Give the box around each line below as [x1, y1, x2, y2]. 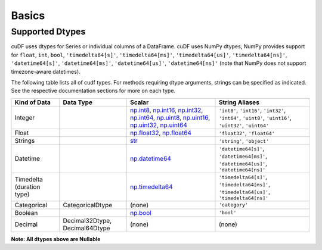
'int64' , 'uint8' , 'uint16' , [218, 113, 292, 121]
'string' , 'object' [218, 136, 270, 145]
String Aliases [218, 98, 259, 107]
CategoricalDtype [63, 201, 113, 209]
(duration [14, 183, 41, 191]
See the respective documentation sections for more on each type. [11, 87, 176, 95]
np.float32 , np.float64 [130, 129, 192, 137]
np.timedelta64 [130, 183, 173, 191]
